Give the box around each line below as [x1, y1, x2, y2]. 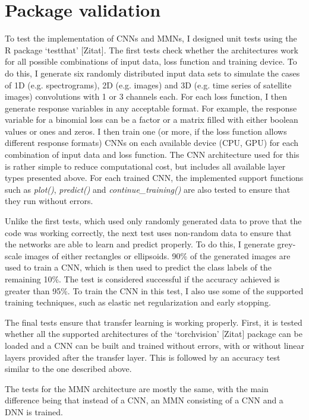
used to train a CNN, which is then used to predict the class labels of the [5, 261, 272, 273]
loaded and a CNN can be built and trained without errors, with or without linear [5, 339, 304, 351]
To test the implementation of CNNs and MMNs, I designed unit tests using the [5, 32, 297, 44]
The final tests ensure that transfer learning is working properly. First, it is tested [5, 316, 302, 328]
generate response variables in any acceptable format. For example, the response [5, 101, 297, 114]
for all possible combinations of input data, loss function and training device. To [5, 55, 297, 68]
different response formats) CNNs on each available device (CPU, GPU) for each [5, 136, 299, 149]
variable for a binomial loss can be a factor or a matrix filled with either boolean [5, 113, 298, 126]
